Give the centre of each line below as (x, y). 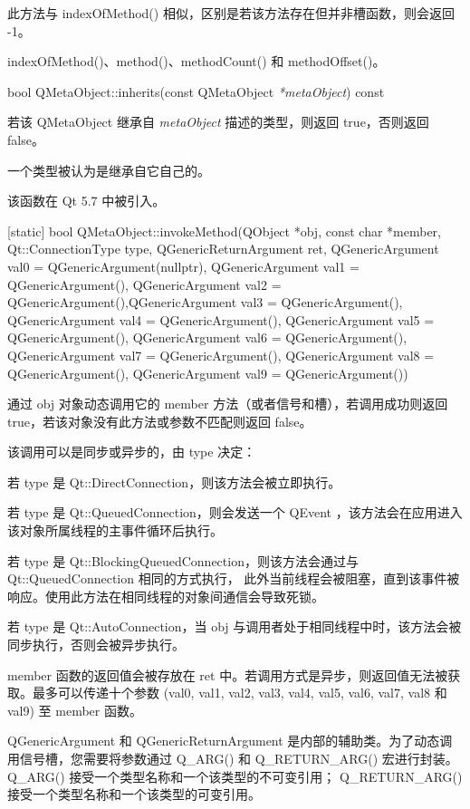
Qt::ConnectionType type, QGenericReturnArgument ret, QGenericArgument (223, 249)
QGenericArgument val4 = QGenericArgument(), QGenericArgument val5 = (221, 319)
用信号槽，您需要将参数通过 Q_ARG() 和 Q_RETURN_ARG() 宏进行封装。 (233, 758)
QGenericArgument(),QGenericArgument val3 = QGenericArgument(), (205, 302)
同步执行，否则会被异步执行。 (96, 645)
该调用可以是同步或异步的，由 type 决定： (132, 452)
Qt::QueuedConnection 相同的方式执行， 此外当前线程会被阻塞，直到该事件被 (234, 578)
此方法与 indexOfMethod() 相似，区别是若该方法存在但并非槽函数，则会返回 (231, 13)
